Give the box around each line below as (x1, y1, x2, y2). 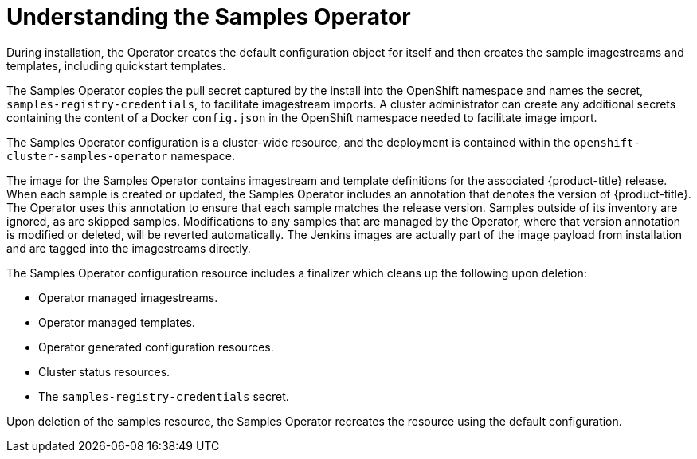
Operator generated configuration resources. (38, 339, 274, 354)
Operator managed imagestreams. (38, 290, 218, 304)
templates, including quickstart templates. (6, 58, 226, 73)
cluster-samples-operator (6, 149, 168, 163)
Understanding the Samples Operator (6, 3, 411, 30)
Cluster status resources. (38, 364, 170, 379)
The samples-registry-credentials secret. (38, 389, 289, 403)
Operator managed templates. (38, 315, 195, 329)
